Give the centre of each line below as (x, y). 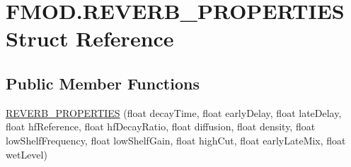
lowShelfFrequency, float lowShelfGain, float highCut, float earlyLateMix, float (176, 140)
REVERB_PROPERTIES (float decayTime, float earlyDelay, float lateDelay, (174, 112)
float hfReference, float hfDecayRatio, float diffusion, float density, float (161, 126)
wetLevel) (27, 154)
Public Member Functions (103, 83)
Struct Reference (90, 38)
